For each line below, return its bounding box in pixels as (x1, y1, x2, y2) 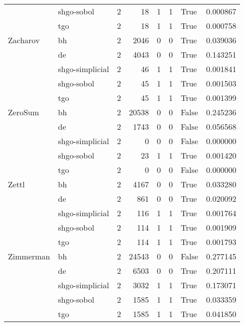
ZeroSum (8, 106, 39, 118)
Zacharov (8, 34, 40, 46)
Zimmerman (8, 250, 50, 262)
